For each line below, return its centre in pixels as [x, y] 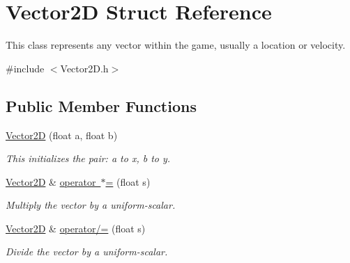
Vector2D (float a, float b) [62, 135]
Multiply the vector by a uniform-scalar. [91, 205]
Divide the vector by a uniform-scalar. [87, 252]
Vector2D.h [84, 68]
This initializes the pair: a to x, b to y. [88, 158]
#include [25, 68]
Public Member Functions [101, 105]
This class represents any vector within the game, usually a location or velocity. [176, 45]
